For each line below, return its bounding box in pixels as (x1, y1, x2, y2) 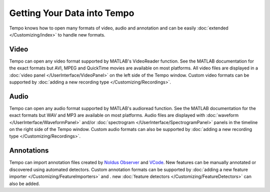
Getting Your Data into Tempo (9, 7, 134, 18)
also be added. (9, 180, 40, 186)
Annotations (9, 146, 49, 155)
